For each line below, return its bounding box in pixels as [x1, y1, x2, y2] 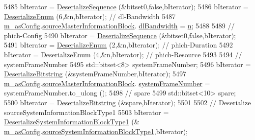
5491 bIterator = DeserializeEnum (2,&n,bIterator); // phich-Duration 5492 [4, 40, 233, 50]
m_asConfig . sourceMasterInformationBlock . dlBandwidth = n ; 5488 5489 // [4, 21, 235, 31]
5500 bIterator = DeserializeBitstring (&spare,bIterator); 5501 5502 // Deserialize [4, 97, 251, 107]
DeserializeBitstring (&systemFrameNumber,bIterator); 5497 [4, 69, 186, 79]
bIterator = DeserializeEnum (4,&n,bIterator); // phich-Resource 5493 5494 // [4, 49, 242, 59]
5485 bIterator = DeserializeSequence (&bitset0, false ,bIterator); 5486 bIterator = [4, 1, 249, 11]
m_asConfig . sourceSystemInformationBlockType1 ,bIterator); [4, 126, 188, 136]
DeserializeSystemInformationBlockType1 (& [4, 117, 140, 127]
